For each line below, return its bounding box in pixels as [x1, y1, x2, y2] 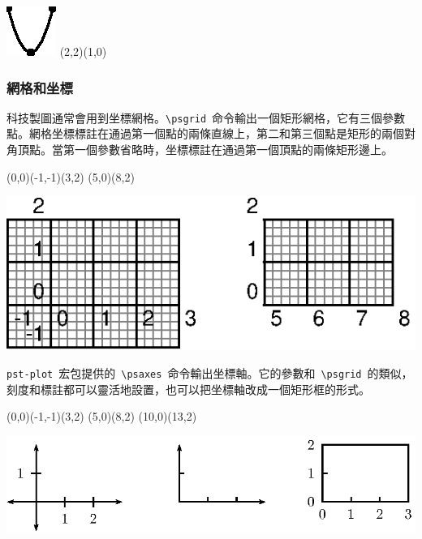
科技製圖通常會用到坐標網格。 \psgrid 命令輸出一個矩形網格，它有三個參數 [6, 109, 406, 126]
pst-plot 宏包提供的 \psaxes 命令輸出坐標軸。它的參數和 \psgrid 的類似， [6, 365, 413, 382]
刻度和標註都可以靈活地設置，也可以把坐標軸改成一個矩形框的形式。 [6, 380, 370, 397]
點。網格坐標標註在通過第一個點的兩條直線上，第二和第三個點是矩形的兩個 [6, 125, 404, 142]
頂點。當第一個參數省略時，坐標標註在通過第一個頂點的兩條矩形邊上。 [17, 141, 393, 158]
